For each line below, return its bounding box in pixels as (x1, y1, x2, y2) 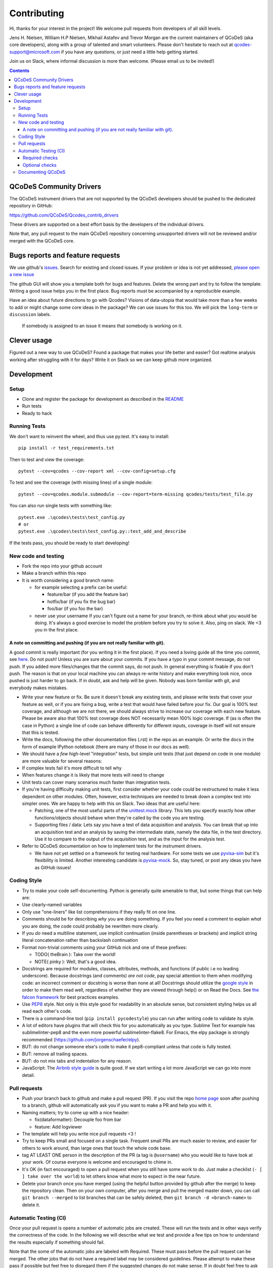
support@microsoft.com (9, 49, 60, 55)
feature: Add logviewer (34, 1123, 82, 1130)
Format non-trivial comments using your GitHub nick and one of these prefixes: (22, 944, 187, 950)
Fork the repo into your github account (22, 563, 103, 569)
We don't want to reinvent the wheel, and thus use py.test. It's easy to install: (9, 433, 169, 439)
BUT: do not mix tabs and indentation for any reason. (22, 1058, 132, 1064)
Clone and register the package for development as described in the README (22, 396, 184, 402)
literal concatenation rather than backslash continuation (22, 937, 139, 943)
